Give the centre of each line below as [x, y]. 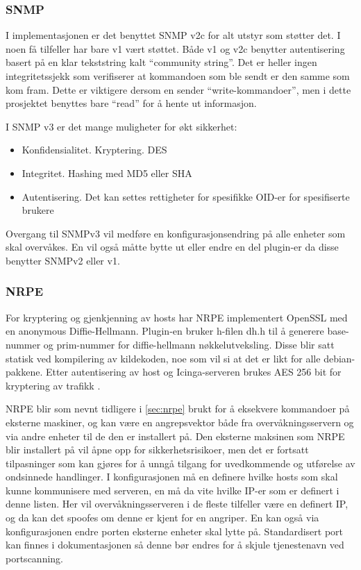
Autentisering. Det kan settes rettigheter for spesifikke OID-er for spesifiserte [186, 196]
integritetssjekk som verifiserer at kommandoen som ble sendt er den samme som [178, 76]
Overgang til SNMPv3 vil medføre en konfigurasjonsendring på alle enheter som [176, 233]
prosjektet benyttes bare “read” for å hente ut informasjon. [131, 103]
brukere [38, 210]
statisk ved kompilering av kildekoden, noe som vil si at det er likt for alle [163, 358]
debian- [339, 358]
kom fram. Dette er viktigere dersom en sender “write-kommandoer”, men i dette [178, 89]
